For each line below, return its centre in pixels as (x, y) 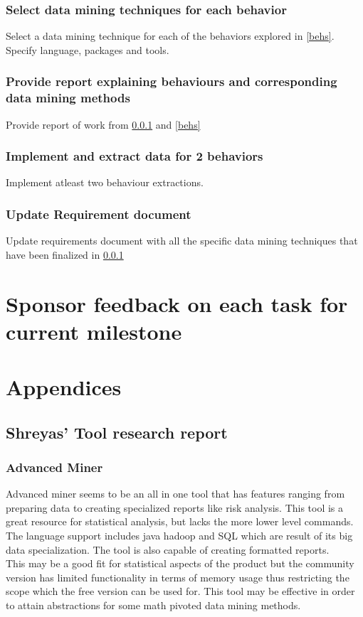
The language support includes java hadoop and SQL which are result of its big (179, 536)
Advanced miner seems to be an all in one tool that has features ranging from (175, 494)
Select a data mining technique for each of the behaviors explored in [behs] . (170, 36)
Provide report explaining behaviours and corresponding (172, 81)
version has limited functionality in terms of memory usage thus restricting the (178, 577)
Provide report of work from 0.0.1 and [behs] (103, 124)
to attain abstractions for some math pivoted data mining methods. (153, 605)
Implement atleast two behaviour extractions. (105, 182)
